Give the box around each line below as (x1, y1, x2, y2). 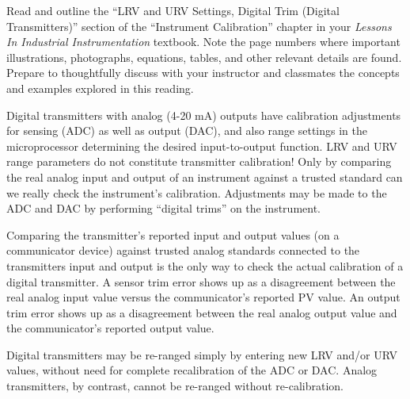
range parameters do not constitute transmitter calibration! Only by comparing (6, 153, 392, 170)
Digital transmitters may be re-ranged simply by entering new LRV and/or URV (6, 346, 397, 363)
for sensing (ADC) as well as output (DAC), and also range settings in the (6, 122, 367, 139)
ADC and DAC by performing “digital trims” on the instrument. (6, 200, 321, 217)
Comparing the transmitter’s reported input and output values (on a (6, 226, 340, 243)
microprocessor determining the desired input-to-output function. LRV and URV (6, 137, 397, 154)
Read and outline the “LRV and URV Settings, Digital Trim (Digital (6, 2, 340, 18)
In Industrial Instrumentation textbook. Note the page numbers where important (6, 33, 401, 50)
